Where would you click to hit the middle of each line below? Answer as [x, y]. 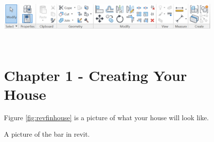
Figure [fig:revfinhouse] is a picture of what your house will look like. [107, 118]
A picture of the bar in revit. [47, 134]
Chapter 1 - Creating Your [96, 75]
